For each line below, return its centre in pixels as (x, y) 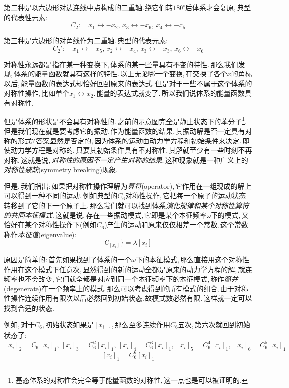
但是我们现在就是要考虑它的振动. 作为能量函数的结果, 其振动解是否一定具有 (125, 130)
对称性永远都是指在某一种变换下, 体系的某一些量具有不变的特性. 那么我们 (121, 64)
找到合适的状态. (29, 307)
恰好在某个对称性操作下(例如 (50, 225)
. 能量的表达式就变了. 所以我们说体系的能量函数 (169, 93)
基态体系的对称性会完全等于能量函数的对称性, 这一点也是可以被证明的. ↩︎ (131, 379)
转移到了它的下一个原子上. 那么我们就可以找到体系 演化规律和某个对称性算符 (126, 205)
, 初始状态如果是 (68, 324)
